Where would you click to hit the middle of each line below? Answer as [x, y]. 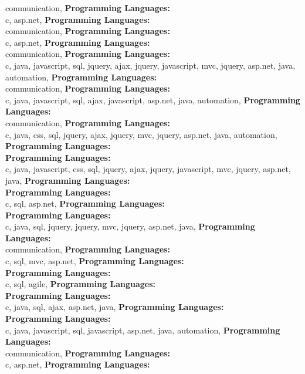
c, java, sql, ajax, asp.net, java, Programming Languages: [115, 307]
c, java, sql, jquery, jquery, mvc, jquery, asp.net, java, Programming [130, 226]
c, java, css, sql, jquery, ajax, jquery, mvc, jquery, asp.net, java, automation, [141, 134]
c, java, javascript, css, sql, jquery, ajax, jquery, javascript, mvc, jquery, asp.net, [148, 169]
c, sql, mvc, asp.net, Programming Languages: [95, 261]
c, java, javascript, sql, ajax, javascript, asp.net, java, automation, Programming [153, 100]
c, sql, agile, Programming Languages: [81, 284]
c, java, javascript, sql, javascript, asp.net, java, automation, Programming [143, 330]
